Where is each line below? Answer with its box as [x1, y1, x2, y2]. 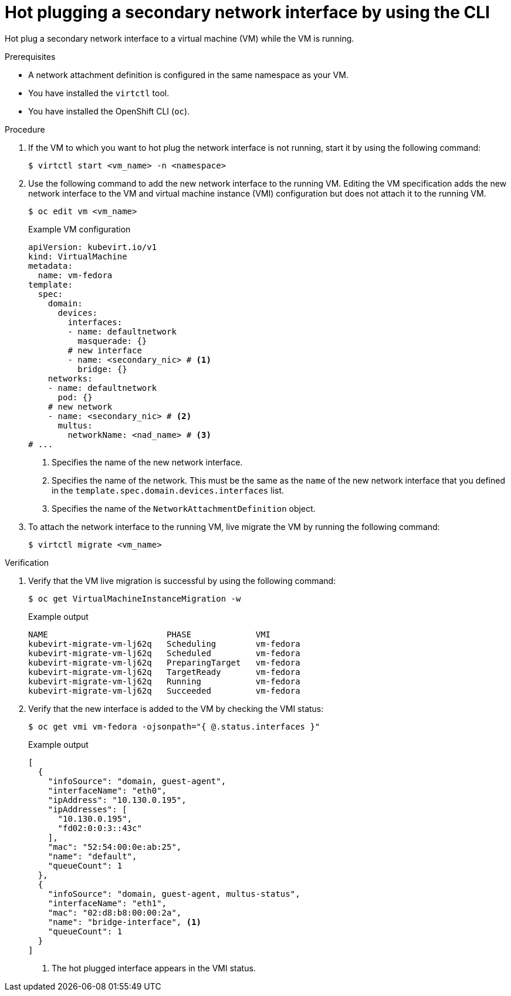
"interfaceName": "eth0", [48, 785, 167, 795]
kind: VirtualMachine [28, 251, 127, 261]
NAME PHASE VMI [28, 629, 271, 639]
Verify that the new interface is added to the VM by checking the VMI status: [28, 703, 324, 714]
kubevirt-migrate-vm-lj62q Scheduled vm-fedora [28, 648, 300, 658]
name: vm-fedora [38, 270, 113, 280]
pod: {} [57, 392, 93, 402]
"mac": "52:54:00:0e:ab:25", [48, 842, 182, 852]
